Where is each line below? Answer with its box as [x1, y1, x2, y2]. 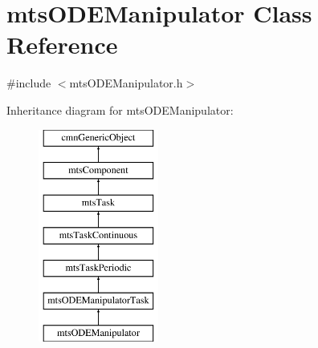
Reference [6, 28, 118, 61]
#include [6, 75, 51, 91]
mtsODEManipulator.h [69, 75, 183, 91]
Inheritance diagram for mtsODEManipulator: [6, 101, 234, 118]
